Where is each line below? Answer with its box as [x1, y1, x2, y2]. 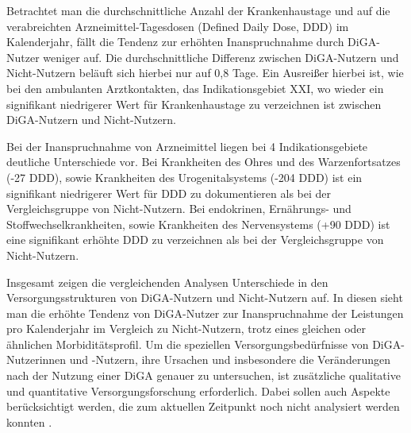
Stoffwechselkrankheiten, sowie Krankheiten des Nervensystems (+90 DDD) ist [6, 215, 390, 232]
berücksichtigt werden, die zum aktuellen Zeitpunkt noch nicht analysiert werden [6, 398, 400, 415]
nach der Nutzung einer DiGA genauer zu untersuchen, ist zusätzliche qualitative [6, 367, 401, 384]
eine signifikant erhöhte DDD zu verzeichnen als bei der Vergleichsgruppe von [6, 231, 384, 248]
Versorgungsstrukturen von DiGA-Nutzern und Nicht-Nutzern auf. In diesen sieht [6, 289, 403, 306]
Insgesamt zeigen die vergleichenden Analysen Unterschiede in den [6, 273, 328, 290]
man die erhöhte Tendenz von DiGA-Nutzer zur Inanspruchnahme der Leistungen [6, 304, 404, 321]
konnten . [6, 413, 52, 430]
